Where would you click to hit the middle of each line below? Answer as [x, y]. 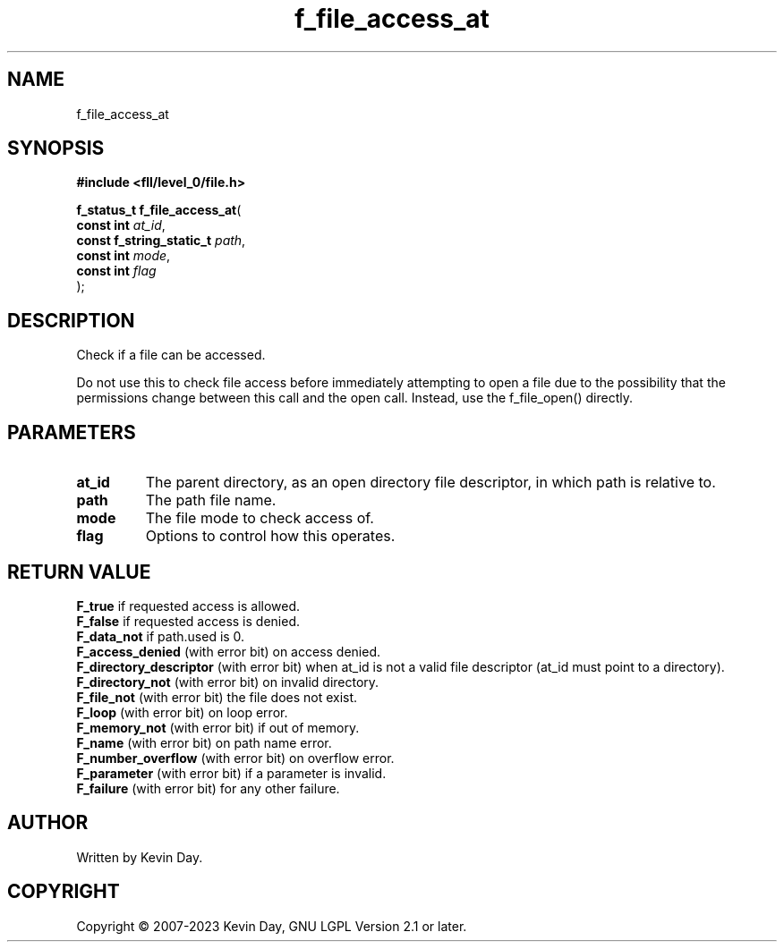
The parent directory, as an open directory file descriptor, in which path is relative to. [430, 483]
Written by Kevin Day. [140, 857]
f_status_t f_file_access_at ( [159, 210]
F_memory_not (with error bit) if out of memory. [218, 727]
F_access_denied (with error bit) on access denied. [229, 651]
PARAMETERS [72, 432]
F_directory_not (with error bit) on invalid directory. [228, 682]
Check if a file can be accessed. [171, 355]
